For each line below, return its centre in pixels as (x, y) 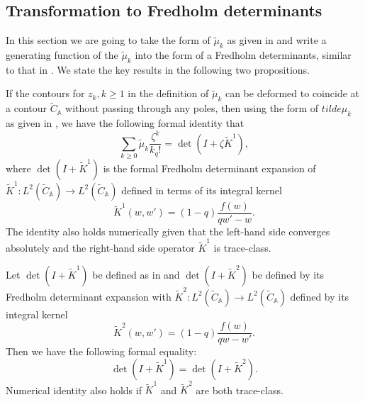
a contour (26, 108)
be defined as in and (136, 274)
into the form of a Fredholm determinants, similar (243, 55)
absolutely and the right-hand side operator (100, 248)
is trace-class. (242, 248)
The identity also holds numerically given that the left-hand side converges (168, 231)
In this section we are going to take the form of (108, 40)
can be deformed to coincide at (292, 93)
